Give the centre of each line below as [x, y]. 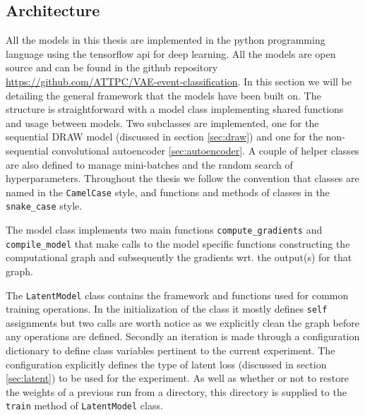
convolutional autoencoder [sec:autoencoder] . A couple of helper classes [205, 150]
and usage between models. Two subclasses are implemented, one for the [162, 122]
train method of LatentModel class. [84, 405]
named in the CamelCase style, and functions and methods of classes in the [168, 192]
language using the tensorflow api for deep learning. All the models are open [171, 53]
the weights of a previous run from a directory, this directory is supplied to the [176, 391]
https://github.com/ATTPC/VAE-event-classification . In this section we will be [179, 81]
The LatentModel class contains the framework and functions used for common [177, 295]
